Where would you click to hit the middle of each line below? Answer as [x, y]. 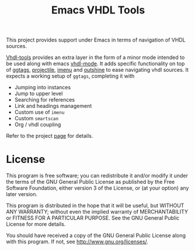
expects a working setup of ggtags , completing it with [70, 76]
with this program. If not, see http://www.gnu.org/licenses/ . [77, 242]
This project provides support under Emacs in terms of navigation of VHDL [96, 40]
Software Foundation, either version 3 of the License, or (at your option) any [97, 188]
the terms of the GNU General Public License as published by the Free [90, 182]
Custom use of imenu [39, 112]
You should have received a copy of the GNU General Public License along [96, 236]
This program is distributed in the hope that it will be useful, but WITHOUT [95, 205]
